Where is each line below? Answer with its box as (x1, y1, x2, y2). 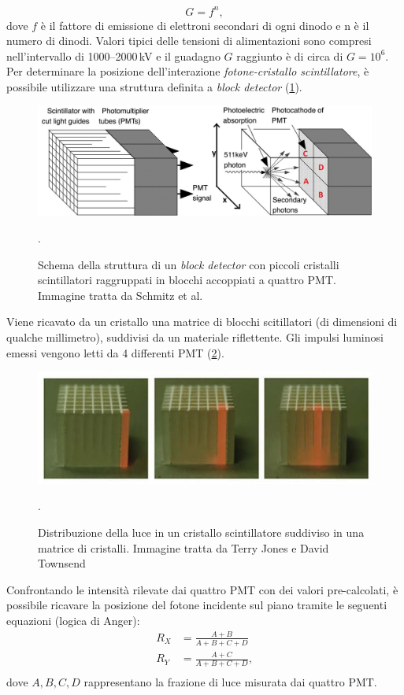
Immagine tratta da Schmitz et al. (38, 287, 203, 303)
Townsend (38, 555, 86, 571)
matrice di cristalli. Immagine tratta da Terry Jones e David (38, 539, 329, 556)
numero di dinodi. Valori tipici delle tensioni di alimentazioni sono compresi (6, 32, 372, 49)
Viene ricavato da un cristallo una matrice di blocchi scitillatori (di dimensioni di (6, 313, 398, 330)
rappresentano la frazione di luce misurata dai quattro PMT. (83, 673, 377, 689)
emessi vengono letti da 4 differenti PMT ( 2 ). (6, 344, 224, 360)
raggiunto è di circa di (236, 47, 343, 64)
